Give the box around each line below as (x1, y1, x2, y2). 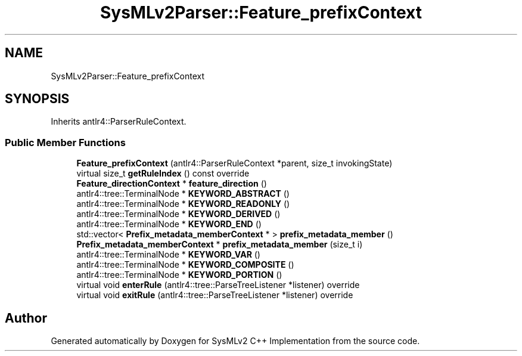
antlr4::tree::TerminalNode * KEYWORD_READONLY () (76, 199, 290, 209)
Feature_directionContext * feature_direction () (76, 178, 267, 189)
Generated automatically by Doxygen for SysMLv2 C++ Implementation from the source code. (51, 336, 420, 346)
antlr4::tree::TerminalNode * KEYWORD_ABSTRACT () (76, 188, 290, 199)
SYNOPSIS (5, 91, 70, 107)
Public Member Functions (5, 136, 126, 148)
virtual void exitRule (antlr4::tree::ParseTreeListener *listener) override (76, 290, 353, 301)
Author (5, 310, 47, 326)
